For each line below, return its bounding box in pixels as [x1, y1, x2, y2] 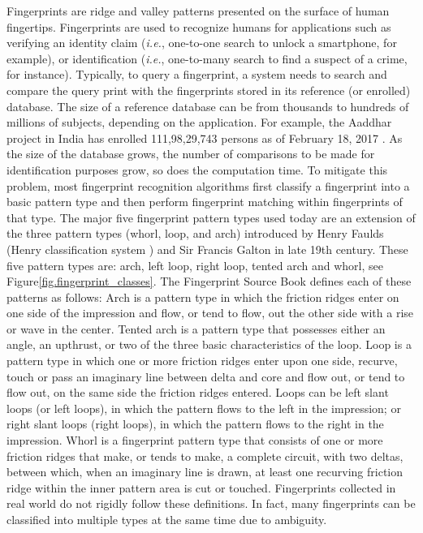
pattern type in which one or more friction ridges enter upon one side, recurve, [6, 352, 398, 369]
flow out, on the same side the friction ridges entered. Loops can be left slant [6, 384, 389, 401]
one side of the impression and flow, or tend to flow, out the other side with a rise [6, 304, 414, 321]
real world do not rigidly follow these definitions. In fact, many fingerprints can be [6, 495, 416, 512]
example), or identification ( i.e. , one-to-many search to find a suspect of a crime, [6, 49, 408, 67]
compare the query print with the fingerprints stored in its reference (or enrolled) [6, 81, 411, 98]
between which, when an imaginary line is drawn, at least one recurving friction [6, 463, 404, 480]
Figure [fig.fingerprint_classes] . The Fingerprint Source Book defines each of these [6, 273, 412, 290]
